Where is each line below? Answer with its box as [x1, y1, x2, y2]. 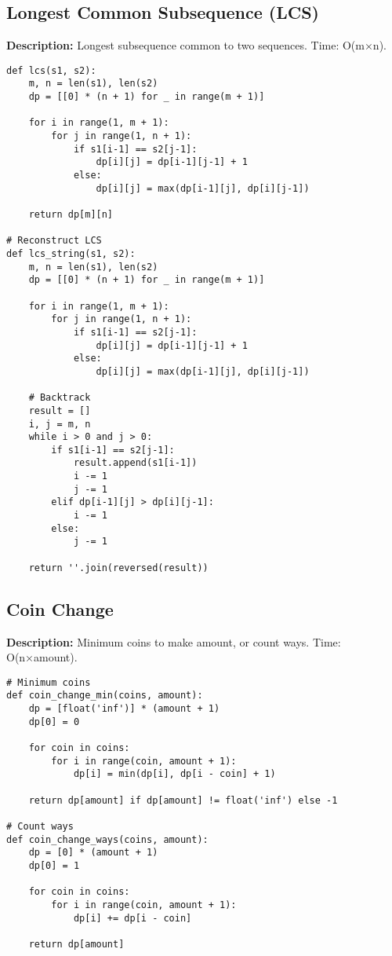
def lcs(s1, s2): [6, 64, 96, 76]
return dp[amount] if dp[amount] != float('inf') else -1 [28, 794, 338, 806]
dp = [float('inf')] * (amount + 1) [28, 703, 220, 715]
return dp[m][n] [28, 209, 114, 221]
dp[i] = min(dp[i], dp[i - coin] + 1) [73, 768, 276, 780]
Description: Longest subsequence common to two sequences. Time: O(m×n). [6, 37, 387, 53]
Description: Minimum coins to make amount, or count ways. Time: [6, 633, 341, 650]
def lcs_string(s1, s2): [6, 247, 136, 259]
